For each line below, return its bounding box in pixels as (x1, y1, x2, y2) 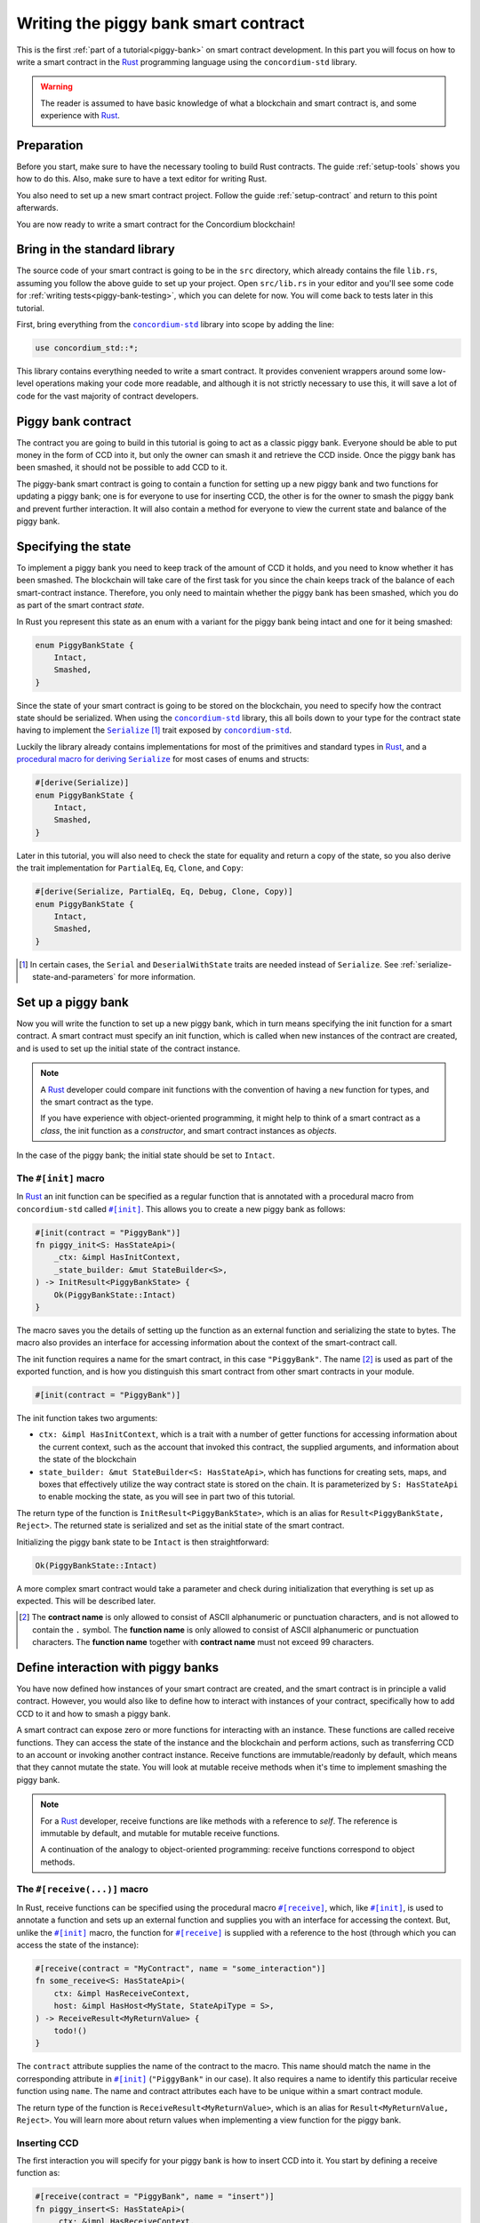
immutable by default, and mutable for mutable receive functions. (40, 1827, 280, 1838)
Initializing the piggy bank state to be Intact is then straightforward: (16, 1537, 269, 1547)
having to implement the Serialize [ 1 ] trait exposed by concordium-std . (16, 725, 292, 735)
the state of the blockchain (38, 1454, 137, 1465)
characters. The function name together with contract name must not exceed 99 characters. (32, 1637, 374, 1648)
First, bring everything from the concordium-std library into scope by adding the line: (16, 319, 335, 330)
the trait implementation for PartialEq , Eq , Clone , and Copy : (16, 863, 244, 873)
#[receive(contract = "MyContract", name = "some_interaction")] (35, 1963, 326, 1974)
